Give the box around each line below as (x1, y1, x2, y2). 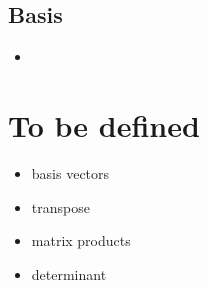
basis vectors (31, 162, 110, 183)
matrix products (31, 230, 131, 251)
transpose (31, 196, 90, 217)
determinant (31, 263, 107, 284)
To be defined (8, 104, 200, 145)
